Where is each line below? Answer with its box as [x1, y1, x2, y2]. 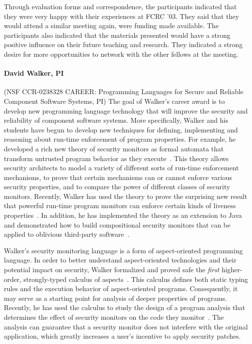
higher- [221, 264, 242, 275]
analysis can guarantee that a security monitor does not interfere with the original [4, 321, 248, 331]
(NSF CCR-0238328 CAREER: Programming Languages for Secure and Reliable [4, 86, 244, 97]
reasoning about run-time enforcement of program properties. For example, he [4, 134, 236, 144]
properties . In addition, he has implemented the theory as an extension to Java [4, 210, 242, 220]
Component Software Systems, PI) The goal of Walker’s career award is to [4, 96, 225, 106]
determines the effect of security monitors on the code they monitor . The [4, 312, 224, 322]
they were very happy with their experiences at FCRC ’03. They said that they [4, 11, 239, 21]
